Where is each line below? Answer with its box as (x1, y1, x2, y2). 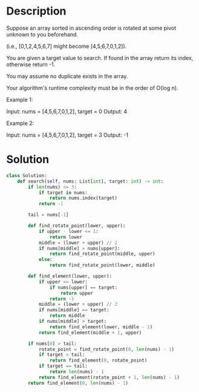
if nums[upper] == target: (49, 284, 118, 291)
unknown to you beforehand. (6, 30, 79, 38)
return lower (49, 234, 83, 240)
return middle (49, 313, 85, 319)
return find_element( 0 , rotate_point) (49, 357, 148, 363)
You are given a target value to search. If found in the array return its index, (6, 54, 194, 61)
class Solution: (6, 172, 47, 178)
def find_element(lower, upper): (28, 273, 113, 279)
